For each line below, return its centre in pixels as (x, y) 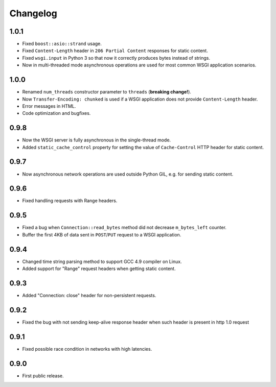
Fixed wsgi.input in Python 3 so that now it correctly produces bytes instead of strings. (116, 58)
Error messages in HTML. (49, 106)
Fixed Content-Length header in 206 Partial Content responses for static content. (115, 51)
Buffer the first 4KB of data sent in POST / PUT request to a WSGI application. (102, 234)
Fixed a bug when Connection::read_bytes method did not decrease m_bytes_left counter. (124, 228)
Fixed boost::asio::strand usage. (62, 44)
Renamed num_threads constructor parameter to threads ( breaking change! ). (107, 92)
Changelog (33, 13)
